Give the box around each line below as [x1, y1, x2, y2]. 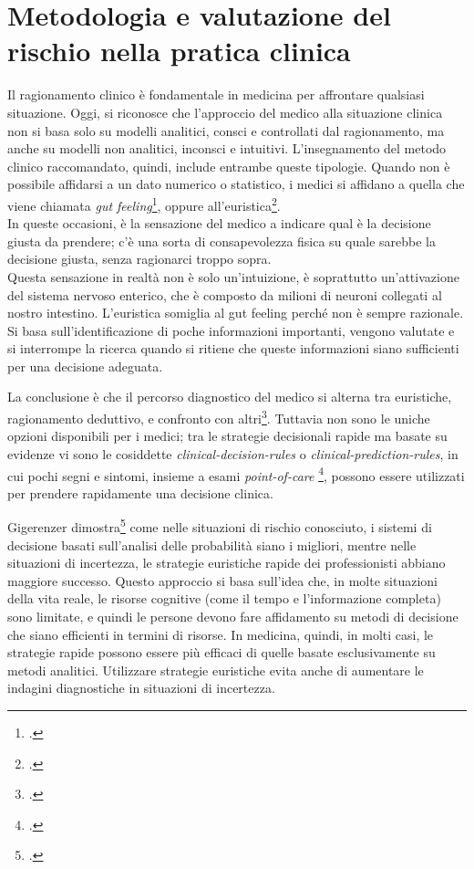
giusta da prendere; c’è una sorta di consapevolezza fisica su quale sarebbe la [7, 231, 436, 250]
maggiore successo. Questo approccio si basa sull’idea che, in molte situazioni [7, 571, 438, 590]
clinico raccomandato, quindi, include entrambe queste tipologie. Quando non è [7, 156, 450, 175]
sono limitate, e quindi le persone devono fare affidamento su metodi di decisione [7, 606, 459, 625]
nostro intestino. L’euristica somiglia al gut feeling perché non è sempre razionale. [7, 303, 464, 322]
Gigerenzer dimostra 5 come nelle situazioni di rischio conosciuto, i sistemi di [7, 515, 432, 536]
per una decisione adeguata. [7, 356, 163, 375]
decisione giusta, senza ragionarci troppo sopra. [7, 249, 272, 268]
